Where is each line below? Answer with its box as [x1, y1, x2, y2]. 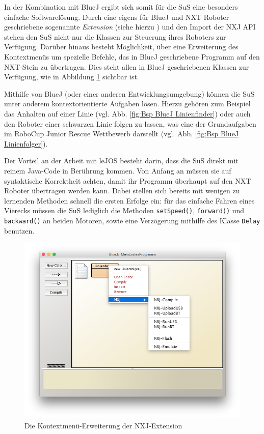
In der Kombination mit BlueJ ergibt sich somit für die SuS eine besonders [4, 2, 238, 12]
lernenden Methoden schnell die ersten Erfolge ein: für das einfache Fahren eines [4, 195, 255, 206]
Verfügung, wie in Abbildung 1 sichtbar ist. [4, 71, 139, 82]
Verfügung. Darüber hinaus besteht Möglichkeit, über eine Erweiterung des [4, 41, 239, 52]
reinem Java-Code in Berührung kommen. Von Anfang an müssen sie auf [4, 165, 231, 176]
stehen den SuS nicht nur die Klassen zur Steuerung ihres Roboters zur [4, 31, 226, 42]
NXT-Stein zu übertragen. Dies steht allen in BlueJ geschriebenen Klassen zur [4, 61, 249, 72]
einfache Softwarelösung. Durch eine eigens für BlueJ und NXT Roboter [4, 11, 229, 22]
